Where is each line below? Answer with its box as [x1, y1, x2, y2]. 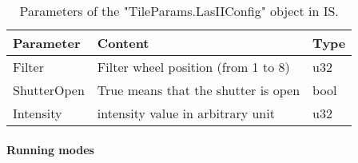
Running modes [6, 141, 94, 157]
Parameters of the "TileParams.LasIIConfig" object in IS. [19, 2, 339, 20]
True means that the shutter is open [97, 81, 300, 99]
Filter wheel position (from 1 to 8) [97, 58, 290, 76]
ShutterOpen [13, 81, 85, 99]
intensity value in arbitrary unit [97, 104, 275, 122]
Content [97, 34, 149, 52]
